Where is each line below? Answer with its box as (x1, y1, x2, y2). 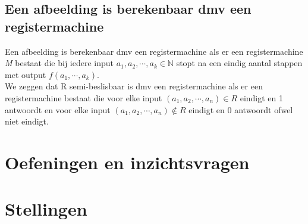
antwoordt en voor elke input (5, 103, 111, 116)
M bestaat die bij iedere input (5, 57, 114, 69)
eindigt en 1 (240, 91, 284, 104)
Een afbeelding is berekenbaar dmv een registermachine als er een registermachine (5, 45, 303, 57)
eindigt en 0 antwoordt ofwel (188, 103, 293, 116)
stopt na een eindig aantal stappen (176, 57, 303, 69)
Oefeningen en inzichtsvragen (5, 150, 250, 174)
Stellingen (5, 197, 87, 221)
